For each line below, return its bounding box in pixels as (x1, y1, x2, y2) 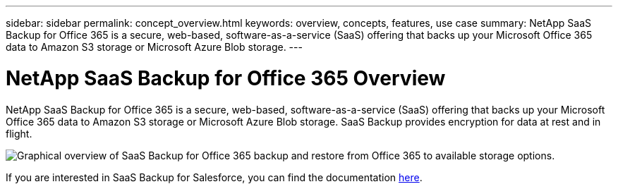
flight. (6, 127, 32, 140)
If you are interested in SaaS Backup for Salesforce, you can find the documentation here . (6, 171, 423, 183)
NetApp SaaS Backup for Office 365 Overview (6, 66, 446, 90)
